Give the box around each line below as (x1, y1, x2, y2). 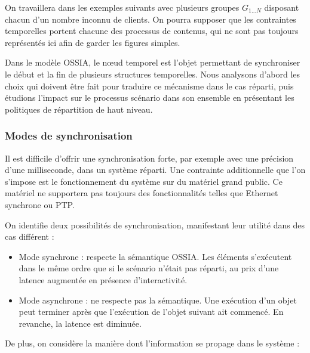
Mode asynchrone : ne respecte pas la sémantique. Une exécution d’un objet (19, 293, 297, 306)
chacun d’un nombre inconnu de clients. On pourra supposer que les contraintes (5, 13, 296, 25)
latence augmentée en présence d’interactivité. (19, 273, 188, 286)
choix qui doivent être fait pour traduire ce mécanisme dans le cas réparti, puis (5, 79, 294, 92)
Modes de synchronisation (5, 128, 133, 143)
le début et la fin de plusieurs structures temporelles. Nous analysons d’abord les (5, 67, 300, 80)
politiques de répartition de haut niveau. (5, 103, 153, 115)
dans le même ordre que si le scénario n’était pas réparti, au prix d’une (19, 262, 279, 274)
